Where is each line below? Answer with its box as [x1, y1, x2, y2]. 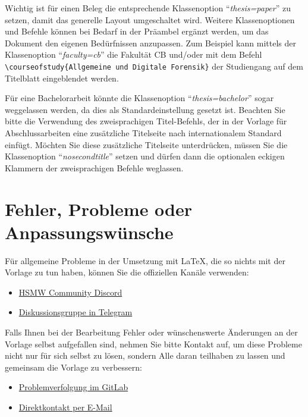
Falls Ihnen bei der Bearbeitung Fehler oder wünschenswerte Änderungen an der [5, 326, 298, 338]
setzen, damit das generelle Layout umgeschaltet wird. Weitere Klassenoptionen [5, 13, 295, 26]
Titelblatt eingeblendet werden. [5, 71, 119, 84]
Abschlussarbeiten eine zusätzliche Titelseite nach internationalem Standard [5, 127, 282, 139]
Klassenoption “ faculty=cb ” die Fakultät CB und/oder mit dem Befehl [5, 48, 262, 61]
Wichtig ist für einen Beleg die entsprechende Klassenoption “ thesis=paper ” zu [5, 2, 291, 14]
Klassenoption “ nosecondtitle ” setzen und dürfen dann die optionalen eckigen [5, 150, 285, 162]
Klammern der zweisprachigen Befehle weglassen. [5, 161, 184, 174]
